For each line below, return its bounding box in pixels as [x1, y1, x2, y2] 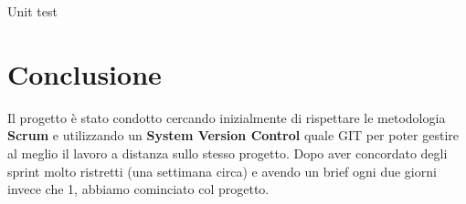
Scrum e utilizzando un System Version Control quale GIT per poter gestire [7, 126, 460, 145]
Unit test [7, 2, 58, 20]
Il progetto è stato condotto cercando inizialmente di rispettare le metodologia [7, 107, 446, 127]
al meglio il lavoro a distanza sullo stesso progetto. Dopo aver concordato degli [7, 143, 448, 162]
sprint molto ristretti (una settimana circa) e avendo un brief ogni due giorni [7, 161, 437, 180]
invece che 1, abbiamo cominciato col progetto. [7, 179, 270, 199]
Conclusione [7, 55, 162, 92]
